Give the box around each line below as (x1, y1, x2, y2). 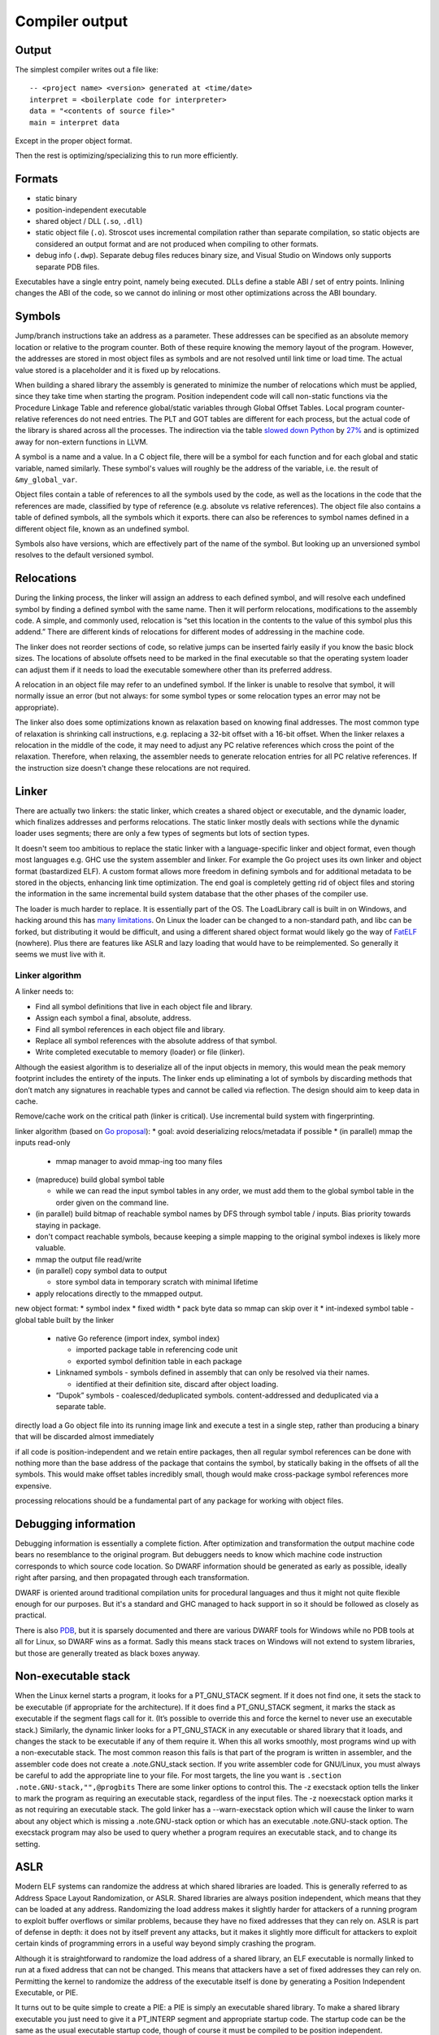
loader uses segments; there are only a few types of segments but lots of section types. (15, 829, 311, 838)
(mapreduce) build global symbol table (35, 1175, 165, 1184)
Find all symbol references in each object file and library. (35, 1024, 225, 1034)
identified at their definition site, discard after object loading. (76, 1379, 279, 1389)
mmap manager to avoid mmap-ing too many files (55, 1156, 223, 1166)
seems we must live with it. (15, 949, 106, 960)
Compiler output (15, 12, 128, 30)
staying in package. (35, 1220, 102, 1230)
